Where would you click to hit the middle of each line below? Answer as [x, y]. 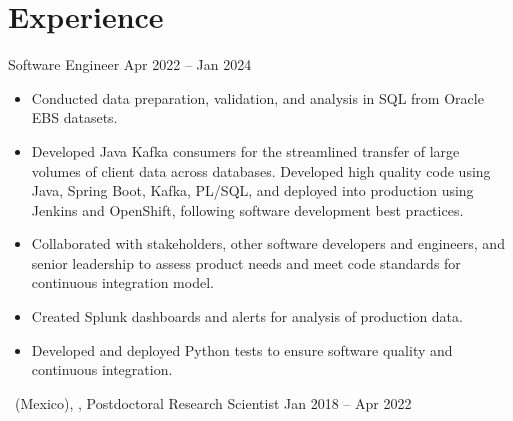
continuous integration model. [122, 282]
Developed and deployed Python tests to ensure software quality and [242, 349]
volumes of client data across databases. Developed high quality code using [261, 170]
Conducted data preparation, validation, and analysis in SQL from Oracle [257, 97]
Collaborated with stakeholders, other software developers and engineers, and [268, 243]
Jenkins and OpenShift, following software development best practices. [247, 209]
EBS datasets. [74, 117]
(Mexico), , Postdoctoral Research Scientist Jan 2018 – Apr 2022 [213, 402]
